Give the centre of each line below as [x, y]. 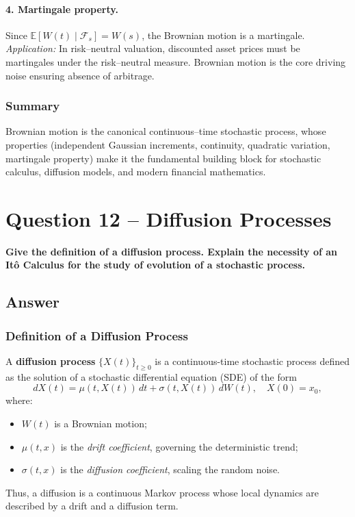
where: [19, 400]
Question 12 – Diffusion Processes [169, 218]
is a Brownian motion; [101, 424]
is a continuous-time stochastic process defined [252, 361]
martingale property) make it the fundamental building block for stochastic [163, 158]
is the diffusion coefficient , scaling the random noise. [170, 469]
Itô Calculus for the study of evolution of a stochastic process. [155, 265]
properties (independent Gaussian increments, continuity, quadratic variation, [168, 144]
